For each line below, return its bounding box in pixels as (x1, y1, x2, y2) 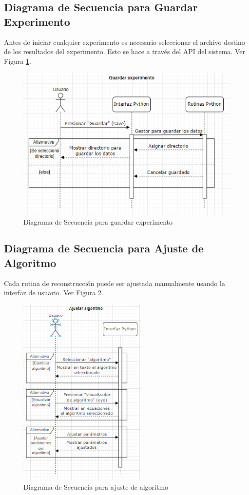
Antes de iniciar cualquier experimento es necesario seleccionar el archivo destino (4, 37, 245, 47)
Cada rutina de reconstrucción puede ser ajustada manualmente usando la (4, 278, 225, 288)
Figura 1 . (4, 56, 31, 66)
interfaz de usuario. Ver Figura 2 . (4, 287, 103, 298)
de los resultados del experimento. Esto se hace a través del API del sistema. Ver (4, 46, 245, 57)
